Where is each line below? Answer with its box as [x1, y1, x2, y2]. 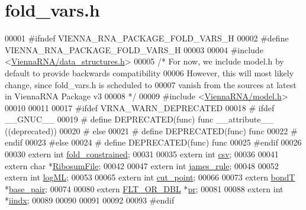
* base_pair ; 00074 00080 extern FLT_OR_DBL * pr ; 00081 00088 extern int [5, 182, 284, 195]
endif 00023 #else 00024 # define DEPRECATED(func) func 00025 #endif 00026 [5, 136, 302, 148]
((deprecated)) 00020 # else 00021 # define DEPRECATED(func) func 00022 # [5, 124, 298, 137]
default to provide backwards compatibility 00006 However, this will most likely [5, 66, 294, 79]
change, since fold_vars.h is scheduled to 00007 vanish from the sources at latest [5, 78, 297, 91]
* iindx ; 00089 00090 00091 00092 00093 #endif [5, 194, 175, 206]
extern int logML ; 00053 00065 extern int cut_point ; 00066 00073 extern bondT [5, 171, 295, 183]
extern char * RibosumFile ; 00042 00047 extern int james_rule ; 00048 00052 [5, 159, 279, 172]
